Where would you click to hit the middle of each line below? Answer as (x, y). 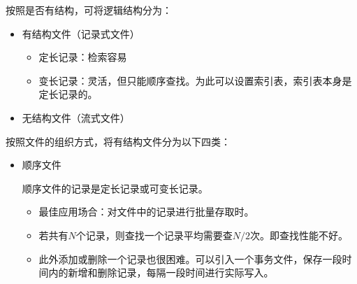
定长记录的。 (68, 94)
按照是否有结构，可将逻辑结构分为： (89, 10)
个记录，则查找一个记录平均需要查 (154, 235)
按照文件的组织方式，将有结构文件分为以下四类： (118, 141)
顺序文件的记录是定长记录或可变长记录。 (115, 188)
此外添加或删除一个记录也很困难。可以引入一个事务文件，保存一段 (190, 258)
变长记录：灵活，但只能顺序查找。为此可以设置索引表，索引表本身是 (195, 80)
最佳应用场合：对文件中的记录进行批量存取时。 (146, 212)
